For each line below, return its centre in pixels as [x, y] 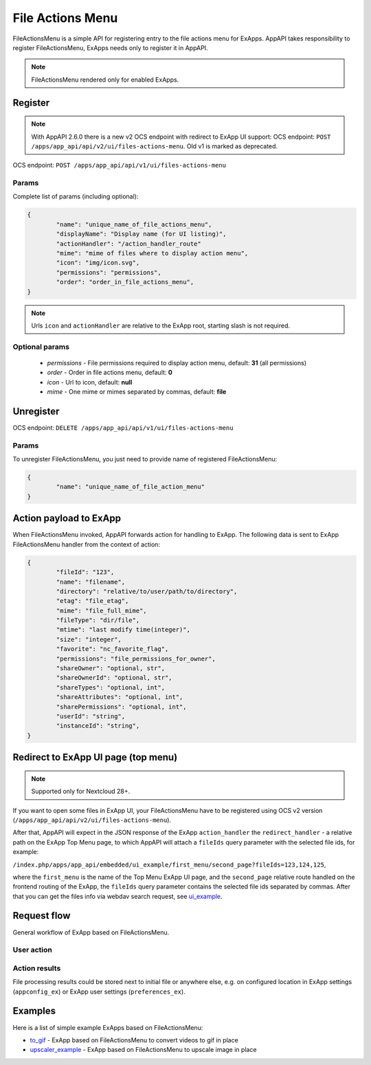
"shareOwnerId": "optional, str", [114, 678]
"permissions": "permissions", [109, 272]
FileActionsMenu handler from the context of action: [87, 544]
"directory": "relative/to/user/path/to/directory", [147, 591]
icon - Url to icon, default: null [90, 382]
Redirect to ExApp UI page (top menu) [95, 758]
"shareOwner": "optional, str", [110, 668]
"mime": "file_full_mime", [101, 610]
